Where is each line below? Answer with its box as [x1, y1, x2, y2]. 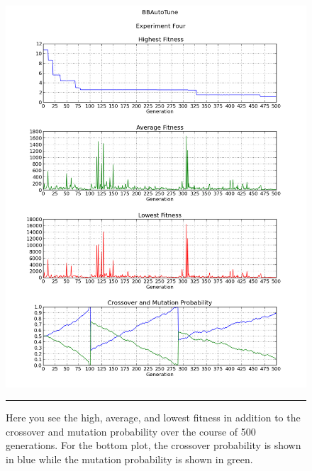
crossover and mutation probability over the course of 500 [6, 424, 256, 438]
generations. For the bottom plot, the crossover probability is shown [6, 438, 301, 453]
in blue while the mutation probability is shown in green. [6, 452, 253, 467]
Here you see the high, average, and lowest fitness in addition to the [6, 410, 301, 425]
